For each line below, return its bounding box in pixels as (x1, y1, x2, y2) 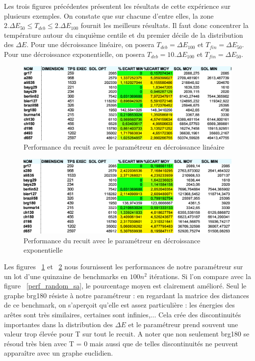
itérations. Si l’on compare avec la (149, 271, 251, 281)
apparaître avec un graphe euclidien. (4, 348, 113, 358)
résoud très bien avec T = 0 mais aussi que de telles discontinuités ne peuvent (4, 338, 238, 348)
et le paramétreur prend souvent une (128, 319, 238, 329)
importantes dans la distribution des (4, 319, 113, 329)
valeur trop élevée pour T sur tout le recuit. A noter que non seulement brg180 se (4, 329, 250, 339)
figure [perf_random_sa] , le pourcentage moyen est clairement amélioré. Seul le (4, 281, 247, 291)
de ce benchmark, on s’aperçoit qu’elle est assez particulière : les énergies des (4, 300, 235, 310)
